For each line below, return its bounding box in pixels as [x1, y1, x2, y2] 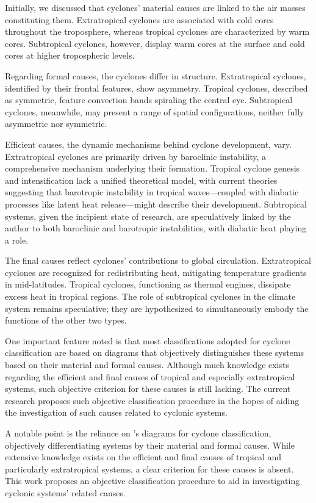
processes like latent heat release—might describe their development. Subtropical [5, 197, 307, 210]
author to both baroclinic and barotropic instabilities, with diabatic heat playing [5, 222, 307, 234]
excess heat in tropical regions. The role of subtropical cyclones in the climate [5, 290, 296, 303]
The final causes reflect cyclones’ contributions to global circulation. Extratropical [5, 254, 311, 267]
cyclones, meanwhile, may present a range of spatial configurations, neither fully [5, 105, 304, 118]
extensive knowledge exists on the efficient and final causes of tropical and [5, 451, 282, 463]
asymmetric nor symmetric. [5, 117, 107, 130]
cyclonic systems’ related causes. [5, 486, 126, 499]
